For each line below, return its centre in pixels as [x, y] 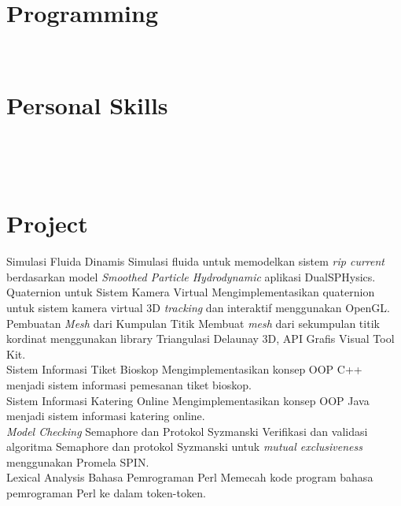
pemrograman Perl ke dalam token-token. [106, 493]
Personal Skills [87, 104]
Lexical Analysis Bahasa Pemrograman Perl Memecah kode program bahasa [190, 477]
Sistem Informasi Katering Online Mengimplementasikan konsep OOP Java [188, 400]
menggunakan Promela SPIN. [78, 461]
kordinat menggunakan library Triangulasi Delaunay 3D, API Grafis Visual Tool [200, 339]
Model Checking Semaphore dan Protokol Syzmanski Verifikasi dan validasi [187, 431]
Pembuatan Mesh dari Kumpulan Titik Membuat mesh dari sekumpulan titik [193, 323]
